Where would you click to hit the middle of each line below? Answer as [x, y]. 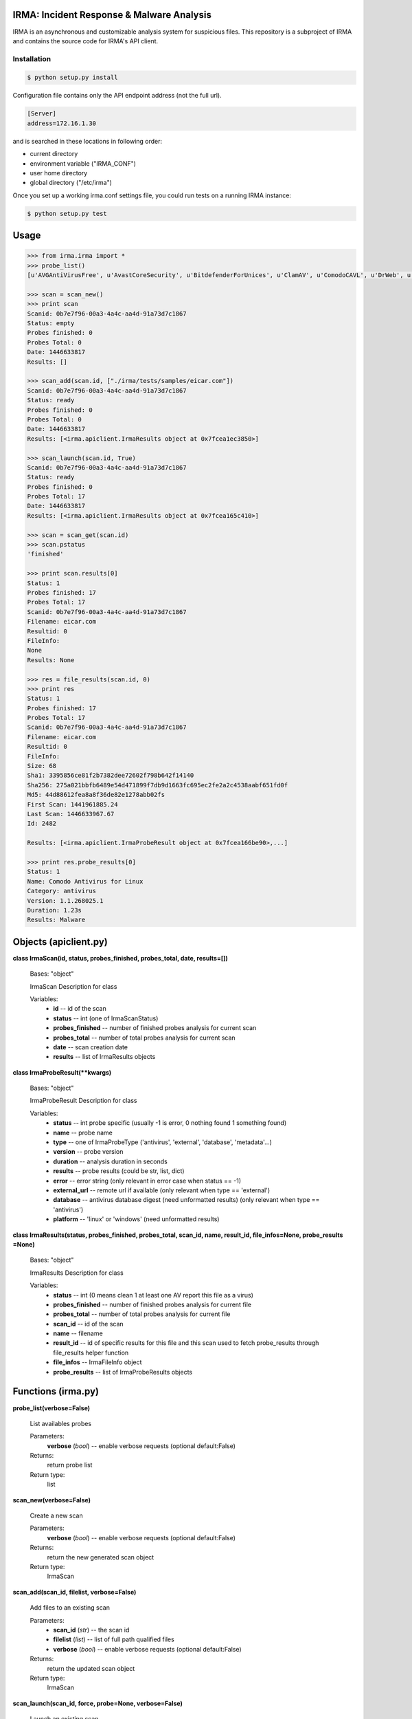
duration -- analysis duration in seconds [110, 1161]
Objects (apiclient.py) [60, 942]
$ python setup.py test [67, 213]
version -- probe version [88, 1152]
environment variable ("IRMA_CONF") [83, 163]
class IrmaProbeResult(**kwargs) [62, 1072]
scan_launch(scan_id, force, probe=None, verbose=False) [98, 1703]
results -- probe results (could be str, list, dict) [119, 1171]
